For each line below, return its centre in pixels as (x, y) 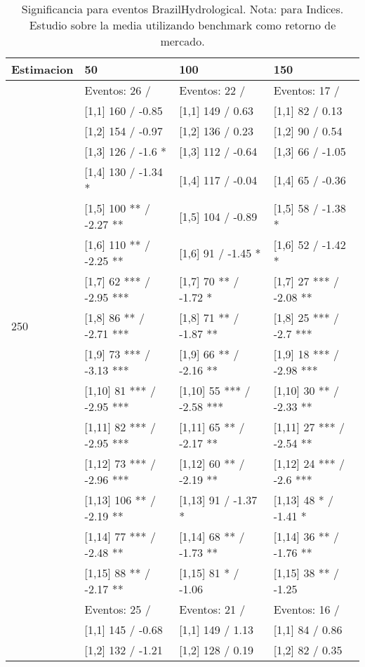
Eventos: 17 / (306, 90)
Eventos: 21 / (212, 609)
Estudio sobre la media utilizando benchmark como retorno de (182, 25)
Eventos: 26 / (118, 90)
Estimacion (42, 69)
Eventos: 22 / (212, 90)
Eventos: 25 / (118, 609)
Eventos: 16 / (306, 609)
